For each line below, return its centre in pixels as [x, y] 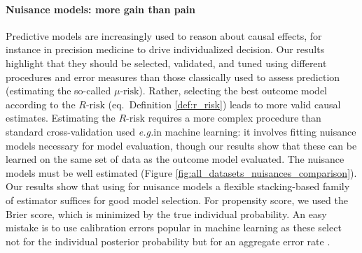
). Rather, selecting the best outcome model [233, 91]
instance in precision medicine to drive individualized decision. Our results [165, 49]
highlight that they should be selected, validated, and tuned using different [166, 63]
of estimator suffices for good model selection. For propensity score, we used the [177, 200]
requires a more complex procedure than [235, 118]
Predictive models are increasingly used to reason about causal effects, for [164, 35]
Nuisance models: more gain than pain [100, 9]
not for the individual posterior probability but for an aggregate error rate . [168, 241]
